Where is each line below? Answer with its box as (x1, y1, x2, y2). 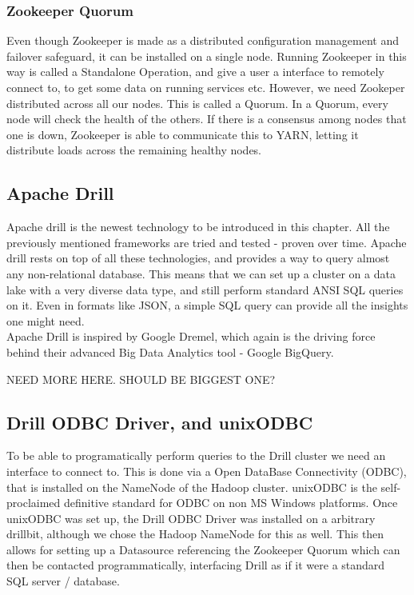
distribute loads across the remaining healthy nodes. (6, 142, 262, 158)
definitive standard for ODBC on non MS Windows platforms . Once (63, 494, 398, 511)
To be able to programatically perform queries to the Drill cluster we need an (6, 447, 386, 464)
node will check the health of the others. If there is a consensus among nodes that (6, 110, 407, 127)
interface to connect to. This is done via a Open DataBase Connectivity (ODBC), (6, 462, 407, 479)
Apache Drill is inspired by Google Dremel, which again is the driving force (6, 328, 376, 345)
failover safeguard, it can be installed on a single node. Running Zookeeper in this (6, 47, 407, 64)
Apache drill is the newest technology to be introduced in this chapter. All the (6, 218, 390, 235)
